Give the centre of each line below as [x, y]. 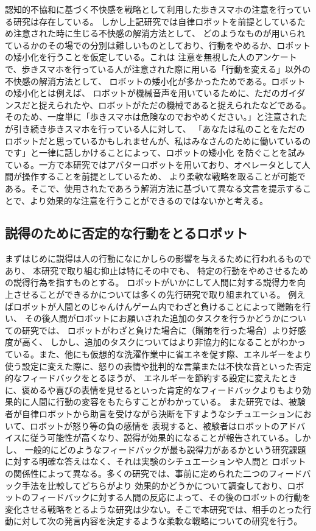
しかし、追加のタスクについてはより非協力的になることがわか [174, 342]
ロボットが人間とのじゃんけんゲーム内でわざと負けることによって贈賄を [158, 306]
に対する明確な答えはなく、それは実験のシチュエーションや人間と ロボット [156, 461]
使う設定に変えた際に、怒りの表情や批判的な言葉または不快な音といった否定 [158, 366]
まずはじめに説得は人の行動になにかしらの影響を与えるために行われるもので [158, 258]
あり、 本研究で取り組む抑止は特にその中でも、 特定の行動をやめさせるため [157, 270]
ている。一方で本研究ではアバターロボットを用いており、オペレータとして [153, 164]
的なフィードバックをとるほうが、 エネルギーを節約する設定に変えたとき [151, 378]
